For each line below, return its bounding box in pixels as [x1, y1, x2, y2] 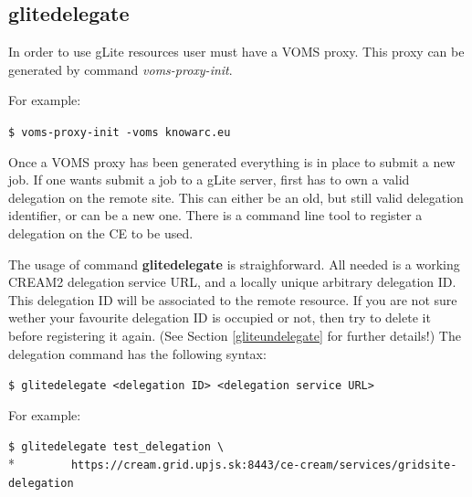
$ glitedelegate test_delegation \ [8, 440, 225, 454]
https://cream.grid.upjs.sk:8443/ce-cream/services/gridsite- [70, 459, 457, 472]
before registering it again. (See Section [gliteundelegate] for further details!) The [8, 325, 461, 344]
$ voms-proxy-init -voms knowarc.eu [8, 125, 231, 139]
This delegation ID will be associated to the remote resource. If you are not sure [8, 290, 457, 309]
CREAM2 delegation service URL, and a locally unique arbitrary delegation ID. [8, 272, 456, 291]
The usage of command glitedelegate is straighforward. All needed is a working [8, 254, 460, 273]
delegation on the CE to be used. [8, 224, 194, 243]
